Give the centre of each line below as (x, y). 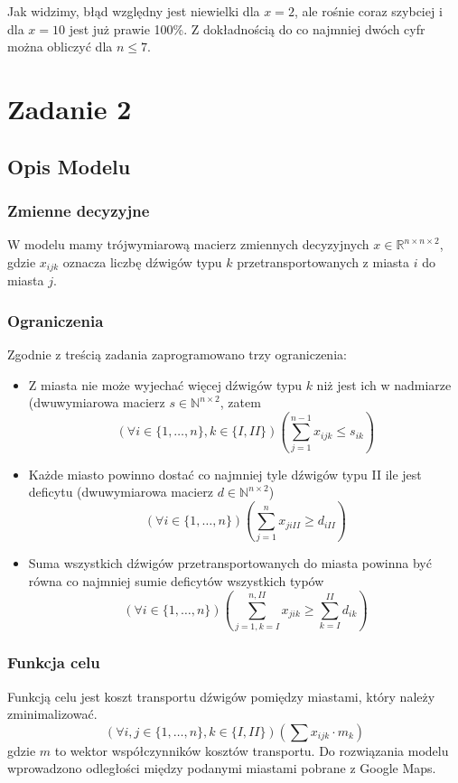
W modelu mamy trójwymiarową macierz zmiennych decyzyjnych (188, 244)
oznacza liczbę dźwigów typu (142, 261)
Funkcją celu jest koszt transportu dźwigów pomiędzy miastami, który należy (221, 696)
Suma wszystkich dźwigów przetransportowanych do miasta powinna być (230, 563)
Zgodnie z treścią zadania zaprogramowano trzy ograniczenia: (177, 354)
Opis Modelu (69, 166)
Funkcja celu (54, 662)
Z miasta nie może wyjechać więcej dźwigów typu (165, 384)
